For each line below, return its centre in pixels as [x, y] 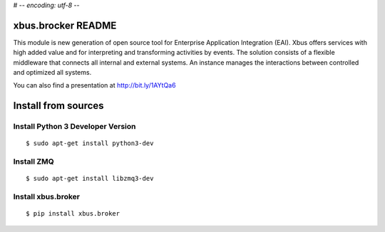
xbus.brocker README [65, 25]
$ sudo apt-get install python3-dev [90, 143]
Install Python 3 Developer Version [75, 127]
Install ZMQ [34, 162]
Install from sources [58, 106]
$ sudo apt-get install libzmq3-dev [90, 179]
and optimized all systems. [52, 73]
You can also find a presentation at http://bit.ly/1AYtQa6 [94, 85]
